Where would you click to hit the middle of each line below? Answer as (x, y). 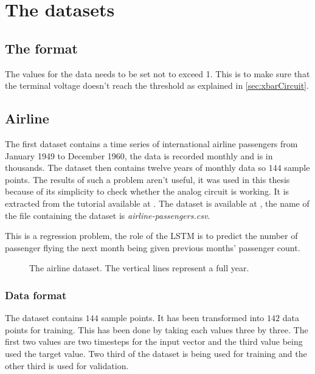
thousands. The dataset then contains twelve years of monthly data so (136, 168)
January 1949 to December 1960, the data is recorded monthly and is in (139, 155)
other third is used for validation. (67, 365)
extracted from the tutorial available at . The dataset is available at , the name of (157, 203)
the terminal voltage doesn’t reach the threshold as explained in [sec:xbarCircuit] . (157, 85)
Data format (36, 295)
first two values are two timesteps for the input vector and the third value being (154, 341)
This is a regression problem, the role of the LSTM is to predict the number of (151, 236)
